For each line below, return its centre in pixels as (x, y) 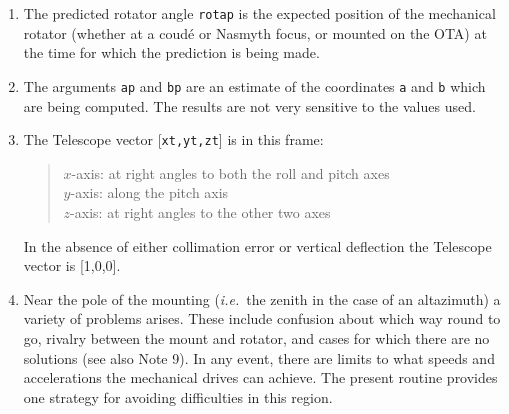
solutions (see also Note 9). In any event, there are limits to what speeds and (259, 357)
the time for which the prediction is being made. (171, 52)
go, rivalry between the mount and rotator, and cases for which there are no (256, 337)
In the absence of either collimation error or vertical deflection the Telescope (257, 245)
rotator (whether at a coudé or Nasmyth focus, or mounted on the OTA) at (255, 32)
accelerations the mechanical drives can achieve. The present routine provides (260, 377)
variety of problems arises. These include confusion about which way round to (262, 318)
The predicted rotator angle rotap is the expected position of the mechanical (259, 13)
